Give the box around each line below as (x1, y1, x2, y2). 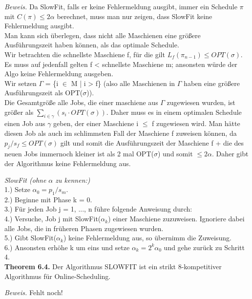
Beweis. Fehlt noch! (4, 287, 63, 298)
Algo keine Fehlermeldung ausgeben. (4, 68, 113, 79)
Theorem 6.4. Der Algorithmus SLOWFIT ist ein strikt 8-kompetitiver (4, 261, 222, 272)
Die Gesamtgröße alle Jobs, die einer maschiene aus (4, 97, 158, 107)
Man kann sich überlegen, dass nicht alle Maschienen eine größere (4, 30, 201, 40)
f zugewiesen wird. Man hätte (152, 118, 240, 128)
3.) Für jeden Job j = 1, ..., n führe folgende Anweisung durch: (4, 204, 192, 214)
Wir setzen (4, 78, 37, 88)
